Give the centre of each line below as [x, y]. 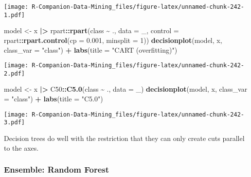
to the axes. [21, 147]
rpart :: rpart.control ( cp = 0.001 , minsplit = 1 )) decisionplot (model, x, [113, 40]
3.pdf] [14, 123]
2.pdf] [14, 73]
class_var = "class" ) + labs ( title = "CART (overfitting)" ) [91, 49]
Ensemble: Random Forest [57, 169]
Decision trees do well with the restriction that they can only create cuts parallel [124, 138]
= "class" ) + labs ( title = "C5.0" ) [54, 98]
